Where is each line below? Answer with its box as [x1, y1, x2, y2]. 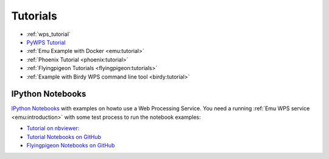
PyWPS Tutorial [26, 38, 66, 46]
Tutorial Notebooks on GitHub [26, 133, 102, 140]
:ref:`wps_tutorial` [26, 30, 71, 38]
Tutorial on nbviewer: [26, 125, 80, 132]
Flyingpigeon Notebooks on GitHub [26, 141, 115, 149]
